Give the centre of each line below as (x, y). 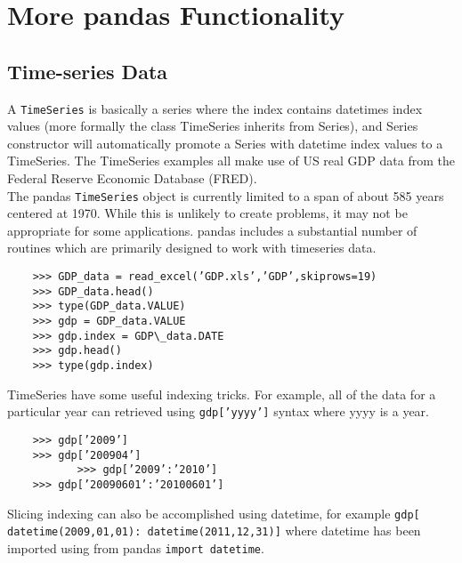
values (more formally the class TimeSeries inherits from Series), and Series (213, 126)
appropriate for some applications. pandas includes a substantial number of (212, 230)
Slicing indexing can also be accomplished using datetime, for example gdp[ (214, 513)
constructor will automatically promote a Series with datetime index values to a (225, 143)
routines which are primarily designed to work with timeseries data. (192, 248)
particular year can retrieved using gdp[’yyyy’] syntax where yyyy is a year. (218, 411)
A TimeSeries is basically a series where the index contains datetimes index (215, 108)
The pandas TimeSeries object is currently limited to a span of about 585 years (226, 195)
